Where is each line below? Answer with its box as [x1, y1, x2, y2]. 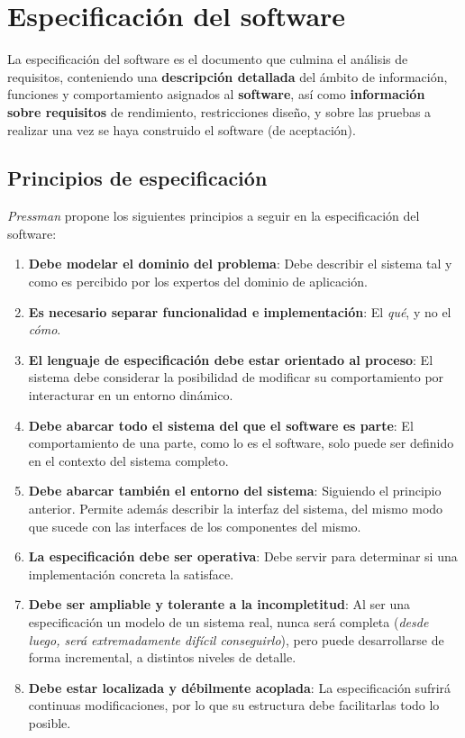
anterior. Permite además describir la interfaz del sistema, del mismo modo [28, 499, 443, 518]
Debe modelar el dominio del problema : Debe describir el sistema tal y [28, 254, 452, 273]
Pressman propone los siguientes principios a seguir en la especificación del [7, 206, 420, 225]
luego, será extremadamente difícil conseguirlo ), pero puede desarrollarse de [28, 630, 444, 649]
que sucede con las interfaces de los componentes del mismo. [28, 516, 361, 535]
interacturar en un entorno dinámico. [28, 386, 233, 405]
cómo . [28, 320, 61, 339]
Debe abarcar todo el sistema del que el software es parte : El [28, 415, 414, 434]
